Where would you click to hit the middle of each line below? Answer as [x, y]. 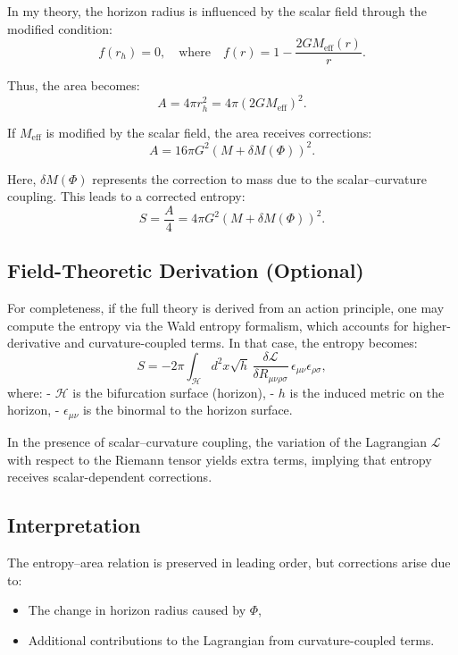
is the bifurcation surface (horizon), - [174, 392]
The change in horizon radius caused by [137, 610]
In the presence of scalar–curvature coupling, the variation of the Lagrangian [217, 441]
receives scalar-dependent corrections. [110, 477]
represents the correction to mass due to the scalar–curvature [259, 178]
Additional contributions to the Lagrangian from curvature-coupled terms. [231, 639]
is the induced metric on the [367, 392]
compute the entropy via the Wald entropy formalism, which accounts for [208, 325]
